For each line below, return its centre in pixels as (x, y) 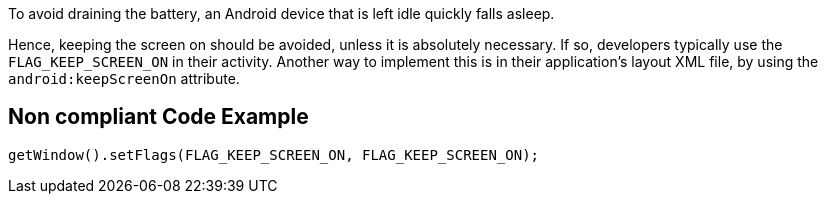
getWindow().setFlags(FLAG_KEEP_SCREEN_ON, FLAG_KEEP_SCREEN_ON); (274, 154)
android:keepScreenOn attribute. (124, 78)
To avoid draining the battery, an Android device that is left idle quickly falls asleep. (281, 13)
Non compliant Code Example (158, 117)
